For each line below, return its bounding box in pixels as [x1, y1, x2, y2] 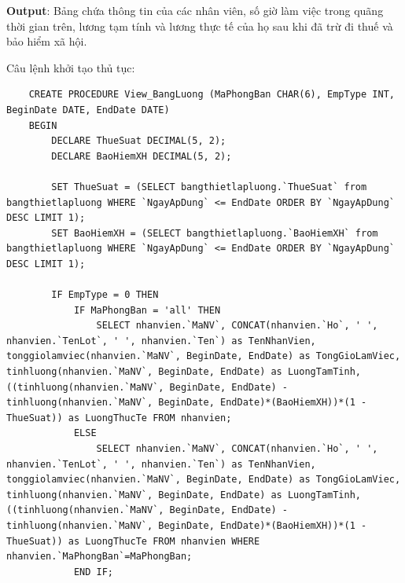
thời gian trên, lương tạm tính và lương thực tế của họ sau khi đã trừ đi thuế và [6, 17, 393, 34]
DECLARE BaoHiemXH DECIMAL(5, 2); [51, 150, 232, 162]
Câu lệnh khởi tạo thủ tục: [6, 59, 135, 75]
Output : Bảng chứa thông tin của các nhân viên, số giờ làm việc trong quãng [6, 2, 384, 18]
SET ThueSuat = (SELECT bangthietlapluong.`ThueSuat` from [51, 181, 367, 192]
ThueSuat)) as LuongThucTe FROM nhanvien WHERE [6, 535, 260, 547]
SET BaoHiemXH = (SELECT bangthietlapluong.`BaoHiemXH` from [51, 227, 378, 239]
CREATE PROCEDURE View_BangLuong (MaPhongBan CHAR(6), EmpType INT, [28, 89, 395, 101]
